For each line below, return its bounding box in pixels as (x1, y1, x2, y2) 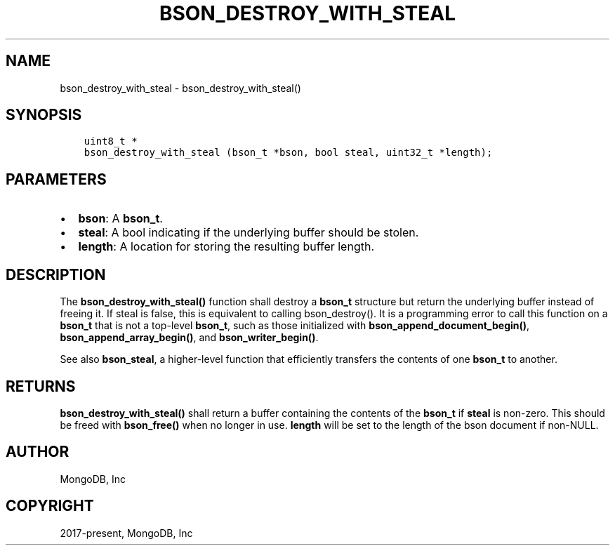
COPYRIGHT (6, 497, 94, 515)
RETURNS (6, 377, 76, 395)
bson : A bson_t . (78, 211, 163, 226)
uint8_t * (84, 135, 138, 147)
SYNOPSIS (6, 106, 82, 124)
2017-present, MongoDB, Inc (60, 526, 193, 539)
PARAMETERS (6, 170, 107, 188)
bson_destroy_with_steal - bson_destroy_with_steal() (60, 81, 301, 94)
